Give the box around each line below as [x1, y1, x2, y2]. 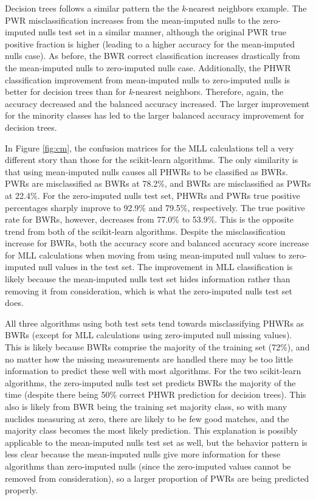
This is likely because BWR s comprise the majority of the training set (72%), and [5, 341, 310, 353]
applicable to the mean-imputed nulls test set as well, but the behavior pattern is [5, 436, 307, 448]
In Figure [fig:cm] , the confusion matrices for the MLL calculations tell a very [5, 141, 294, 154]
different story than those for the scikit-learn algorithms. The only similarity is [5, 153, 298, 166]
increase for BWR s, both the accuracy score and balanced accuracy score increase [5, 237, 309, 249]
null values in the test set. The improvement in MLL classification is [38, 260, 293, 273]
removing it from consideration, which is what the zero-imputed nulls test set [5, 284, 293, 297]
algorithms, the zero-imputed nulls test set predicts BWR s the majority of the [5, 376, 296, 389]
